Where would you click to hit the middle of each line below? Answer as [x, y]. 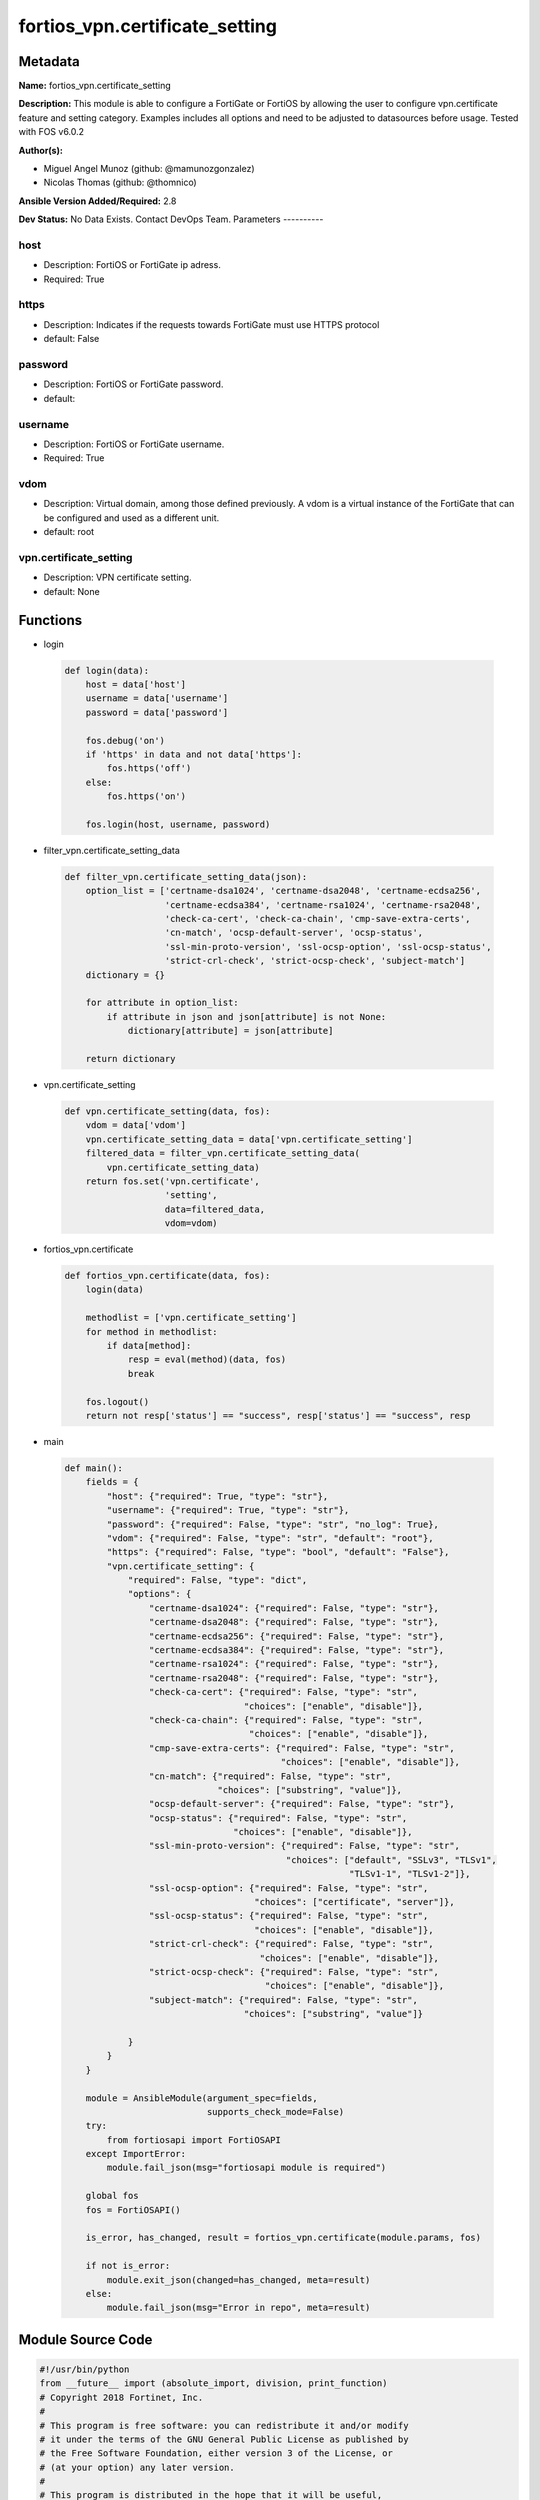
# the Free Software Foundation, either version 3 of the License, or [216, 2453]
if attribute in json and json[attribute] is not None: [246, 1016]
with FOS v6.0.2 [51, 132]
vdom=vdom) [191, 1223]
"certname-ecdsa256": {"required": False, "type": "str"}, [296, 1636]
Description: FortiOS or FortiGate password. [133, 384]
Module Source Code [85, 2339]
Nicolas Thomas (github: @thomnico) [120, 182]
